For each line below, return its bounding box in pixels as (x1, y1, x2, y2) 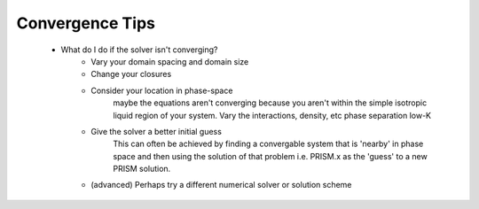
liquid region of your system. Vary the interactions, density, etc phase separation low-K (113, 110, 432, 120)
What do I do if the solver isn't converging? (60, 44, 218, 55)
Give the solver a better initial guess (90, 126, 222, 136)
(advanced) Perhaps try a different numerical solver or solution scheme (90, 180, 352, 190)
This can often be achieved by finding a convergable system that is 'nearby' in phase (113, 138, 424, 150)
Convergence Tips (16, 13, 155, 33)
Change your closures (90, 69, 172, 80)
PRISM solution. (113, 164, 171, 174)
